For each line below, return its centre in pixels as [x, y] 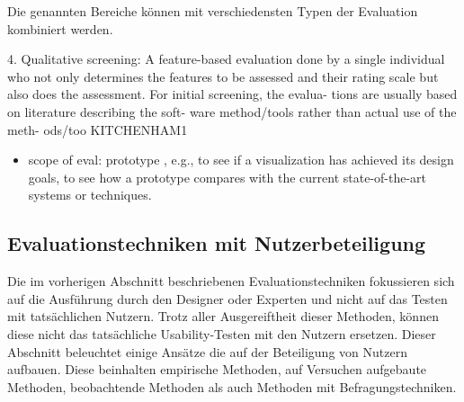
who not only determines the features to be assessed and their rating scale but [223, 76]
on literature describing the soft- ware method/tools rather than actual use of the [232, 111]
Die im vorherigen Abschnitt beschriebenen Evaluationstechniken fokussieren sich [231, 281]
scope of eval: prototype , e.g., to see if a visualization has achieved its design [241, 160]
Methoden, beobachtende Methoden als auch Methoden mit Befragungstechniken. [232, 386]
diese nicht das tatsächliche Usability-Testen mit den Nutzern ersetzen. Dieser [222, 333]
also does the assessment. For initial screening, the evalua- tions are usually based [232, 94]
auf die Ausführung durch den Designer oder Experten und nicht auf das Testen [228, 298]
